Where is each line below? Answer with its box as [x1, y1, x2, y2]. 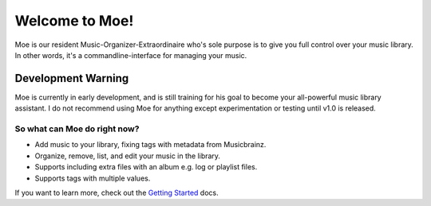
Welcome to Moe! [14, 12, 134, 29]
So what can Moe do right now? [14, 123, 140, 134]
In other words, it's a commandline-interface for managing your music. [14, 50, 247, 60]
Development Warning [14, 72, 129, 85]
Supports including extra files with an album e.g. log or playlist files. [34, 162, 258, 172]
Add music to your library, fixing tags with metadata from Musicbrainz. [34, 140, 267, 150]
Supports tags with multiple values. [34, 173, 151, 183]
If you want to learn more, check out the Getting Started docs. [14, 188, 219, 197]
